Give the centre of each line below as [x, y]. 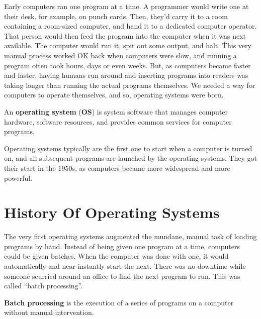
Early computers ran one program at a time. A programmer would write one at [126, 6]
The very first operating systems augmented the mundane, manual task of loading [130, 236]
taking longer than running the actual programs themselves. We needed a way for [130, 85]
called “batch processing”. [43, 286]
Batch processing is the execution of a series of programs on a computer [119, 302]
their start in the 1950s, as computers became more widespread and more [117, 168]
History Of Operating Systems [112, 212]
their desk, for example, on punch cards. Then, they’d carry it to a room [116, 16]
